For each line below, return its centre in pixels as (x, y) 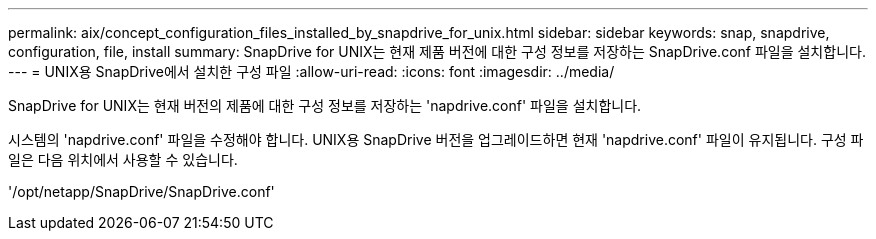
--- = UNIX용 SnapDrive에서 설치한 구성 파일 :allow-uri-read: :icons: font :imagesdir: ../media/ (311, 71)
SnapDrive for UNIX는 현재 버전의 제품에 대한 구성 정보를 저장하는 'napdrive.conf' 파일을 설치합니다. (325, 105)
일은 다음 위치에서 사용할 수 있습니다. (123, 159)
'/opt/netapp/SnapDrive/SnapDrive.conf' (141, 191)
